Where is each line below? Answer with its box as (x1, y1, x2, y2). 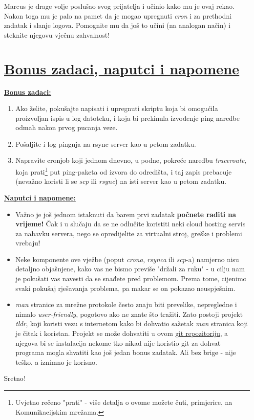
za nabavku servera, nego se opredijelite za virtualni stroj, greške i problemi (15, 228, 242, 238)
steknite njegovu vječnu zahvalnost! (4, 29, 109, 40)
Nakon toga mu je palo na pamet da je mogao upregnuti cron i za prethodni (4, 10, 232, 21)
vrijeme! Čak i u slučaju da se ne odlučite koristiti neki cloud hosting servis (15, 219, 246, 229)
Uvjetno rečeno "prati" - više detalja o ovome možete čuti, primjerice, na (15, 397, 233, 407)
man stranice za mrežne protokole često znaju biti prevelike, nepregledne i (15, 299, 237, 309)
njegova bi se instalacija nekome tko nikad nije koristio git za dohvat (15, 337, 221, 348)
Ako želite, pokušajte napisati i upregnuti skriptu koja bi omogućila (15, 103, 218, 113)
